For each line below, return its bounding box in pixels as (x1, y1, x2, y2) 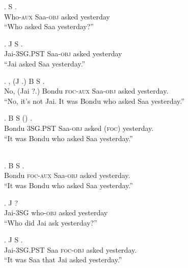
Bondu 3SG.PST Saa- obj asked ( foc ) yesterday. (4, 122, 154, 133)
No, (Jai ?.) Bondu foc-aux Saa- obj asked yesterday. (4, 85, 169, 96)
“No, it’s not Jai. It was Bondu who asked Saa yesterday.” (4, 95, 184, 106)
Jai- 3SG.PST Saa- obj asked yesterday (4, 48, 122, 59)
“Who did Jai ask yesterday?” (4, 217, 97, 228)
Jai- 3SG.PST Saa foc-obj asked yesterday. (4, 244, 137, 255)
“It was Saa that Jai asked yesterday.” (4, 254, 122, 265)
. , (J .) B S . (4, 75, 45, 86)
